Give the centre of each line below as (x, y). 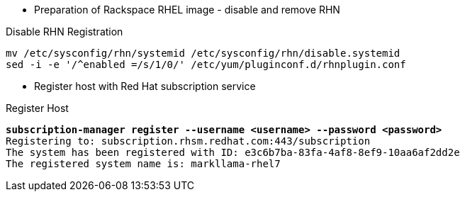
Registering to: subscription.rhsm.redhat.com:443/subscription (188, 141)
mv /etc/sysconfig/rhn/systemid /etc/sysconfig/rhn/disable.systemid (203, 53)
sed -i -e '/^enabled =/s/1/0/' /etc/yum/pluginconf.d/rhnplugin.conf (206, 64)
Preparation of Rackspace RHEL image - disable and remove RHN (187, 10)
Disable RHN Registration (65, 32)
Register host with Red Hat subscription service (145, 86)
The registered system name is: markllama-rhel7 (143, 164)
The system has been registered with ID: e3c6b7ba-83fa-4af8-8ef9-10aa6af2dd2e (233, 152)
